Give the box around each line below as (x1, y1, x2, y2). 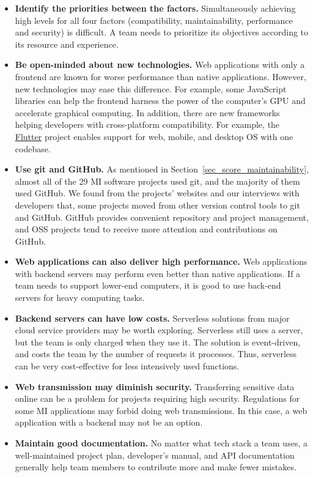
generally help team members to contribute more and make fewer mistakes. (15, 460, 296, 473)
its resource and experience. (15, 37, 119, 50)
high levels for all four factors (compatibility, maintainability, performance (15, 13, 293, 26)
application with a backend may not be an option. (15, 416, 203, 429)
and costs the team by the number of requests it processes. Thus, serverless (15, 347, 297, 360)
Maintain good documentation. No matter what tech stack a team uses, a (15, 437, 307, 449)
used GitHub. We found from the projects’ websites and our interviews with (15, 187, 300, 199)
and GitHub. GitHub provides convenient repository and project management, (15, 210, 309, 223)
